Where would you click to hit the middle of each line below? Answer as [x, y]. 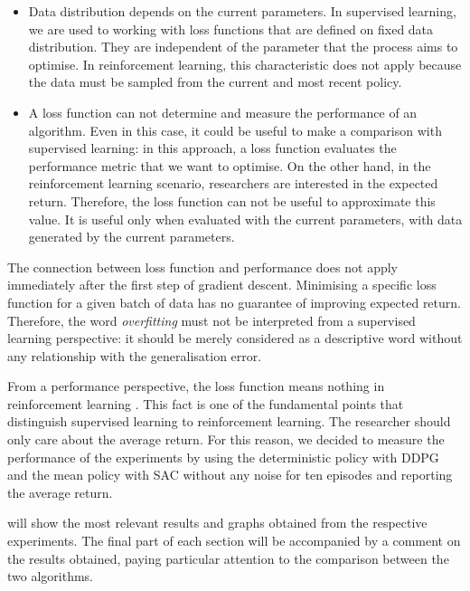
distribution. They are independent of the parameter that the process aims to [243, 47]
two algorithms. [51, 576]
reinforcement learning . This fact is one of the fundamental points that [206, 403]
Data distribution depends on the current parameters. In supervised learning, [242, 11]
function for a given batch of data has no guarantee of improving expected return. [234, 302]
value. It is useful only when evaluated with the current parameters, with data [245, 219]
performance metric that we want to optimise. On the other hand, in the [230, 165]
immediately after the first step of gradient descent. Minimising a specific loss [222, 285]
